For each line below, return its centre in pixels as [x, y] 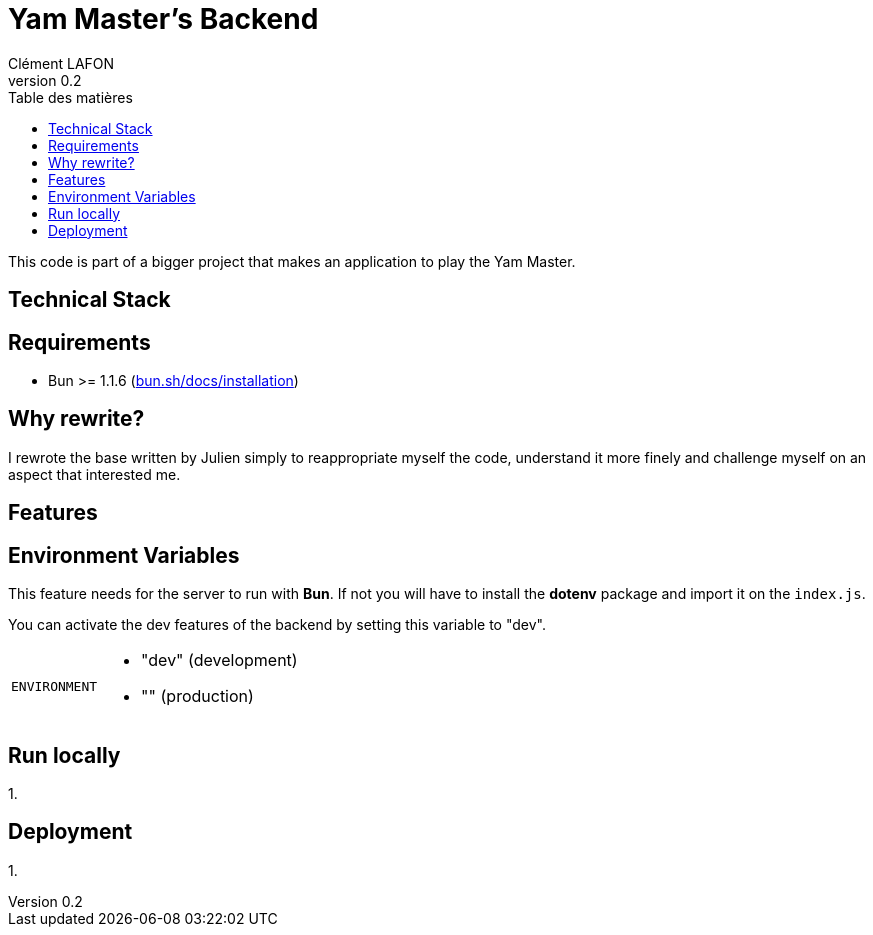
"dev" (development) [219, 660]
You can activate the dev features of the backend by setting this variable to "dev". [277, 625]
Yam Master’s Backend [163, 19]
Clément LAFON [61, 63]
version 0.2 [45, 80]
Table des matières [70, 97]
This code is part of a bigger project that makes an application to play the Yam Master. [292, 261]
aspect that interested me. [94, 474]
